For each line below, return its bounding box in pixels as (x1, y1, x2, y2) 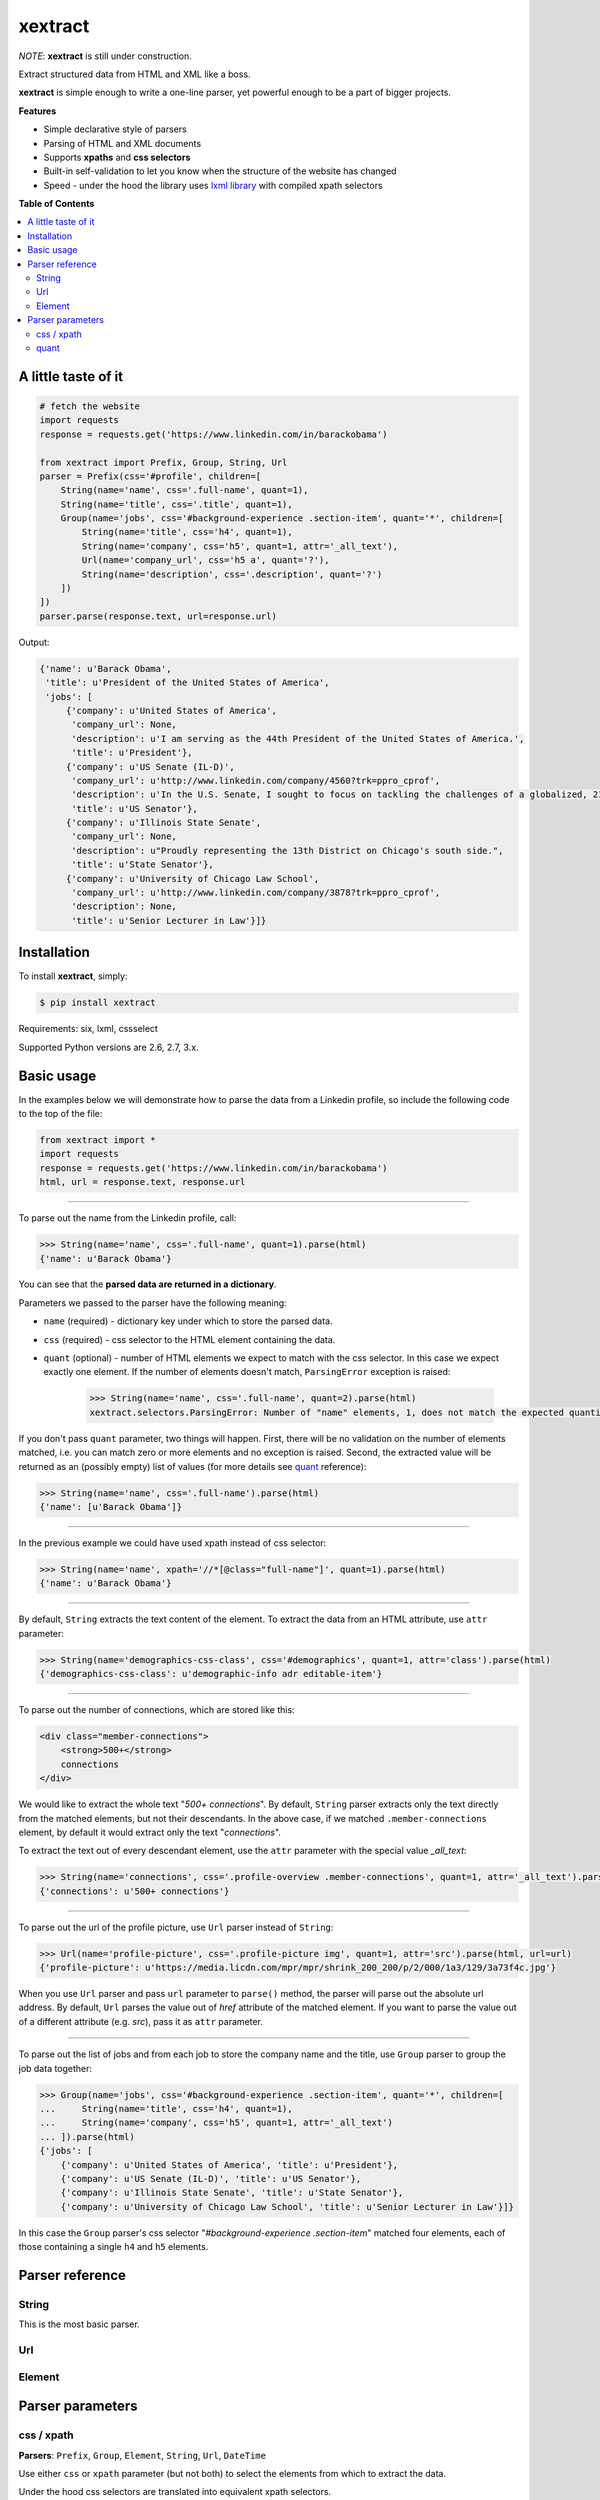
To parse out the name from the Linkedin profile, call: (18, 1212, 237, 1224)
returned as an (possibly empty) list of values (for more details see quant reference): (18, 1460, 367, 1472)
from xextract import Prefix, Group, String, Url (39, 456, 288, 468)
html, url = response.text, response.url (39, 1176, 246, 1188)
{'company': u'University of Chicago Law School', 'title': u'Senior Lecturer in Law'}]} (60, 2201, 515, 2212)
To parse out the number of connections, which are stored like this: (18, 1704, 295, 1716)
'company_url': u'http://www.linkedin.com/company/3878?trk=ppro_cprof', (71, 887, 441, 899)
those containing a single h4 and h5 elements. (18, 2241, 209, 2253)
